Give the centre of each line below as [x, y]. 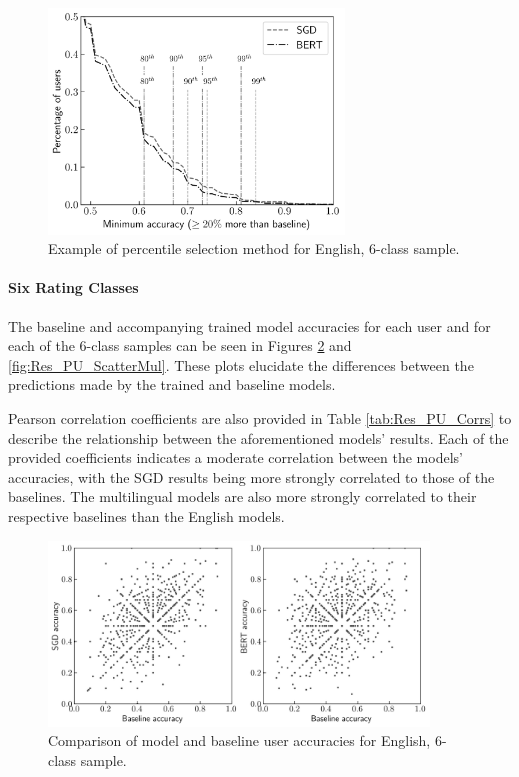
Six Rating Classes [73, 287]
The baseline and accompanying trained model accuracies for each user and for [249, 325]
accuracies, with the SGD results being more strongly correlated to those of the [251, 476]
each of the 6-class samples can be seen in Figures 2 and [180, 345]
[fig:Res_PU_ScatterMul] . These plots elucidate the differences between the [241, 364]
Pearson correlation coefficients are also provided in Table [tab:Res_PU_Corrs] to [260, 418]
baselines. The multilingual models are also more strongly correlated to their [242, 496]
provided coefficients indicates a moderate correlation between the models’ [235, 457]
